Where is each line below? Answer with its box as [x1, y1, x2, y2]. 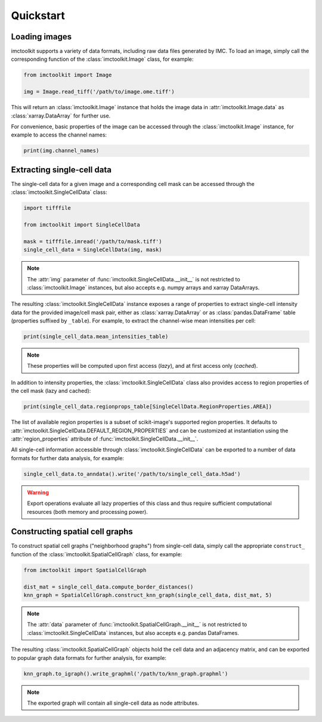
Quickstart [11, 9, 66, 22]
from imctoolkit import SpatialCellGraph [23, 566, 147, 574]
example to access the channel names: [11, 131, 107, 138]
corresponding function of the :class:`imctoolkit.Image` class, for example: [11, 55, 194, 63]
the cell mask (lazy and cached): [11, 388, 91, 395]
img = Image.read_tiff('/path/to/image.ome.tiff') [23, 88, 175, 95]
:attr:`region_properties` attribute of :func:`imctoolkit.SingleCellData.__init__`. [11, 435, 199, 442]
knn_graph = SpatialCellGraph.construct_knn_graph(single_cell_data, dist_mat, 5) [23, 592, 273, 599]
